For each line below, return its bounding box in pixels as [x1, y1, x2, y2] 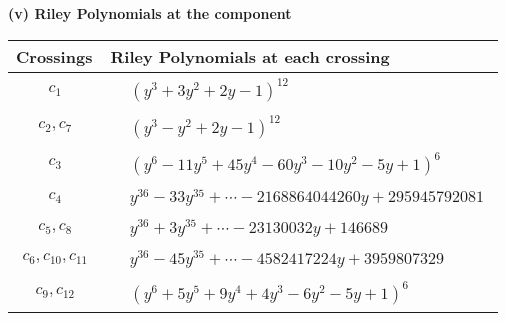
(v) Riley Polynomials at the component [8, 3, 292, 23]
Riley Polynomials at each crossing [110, 44, 390, 68]
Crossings [16, 44, 93, 68]
